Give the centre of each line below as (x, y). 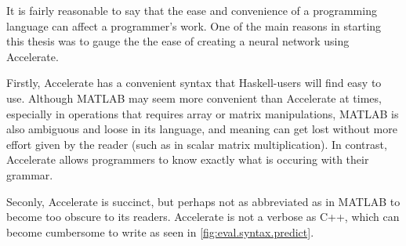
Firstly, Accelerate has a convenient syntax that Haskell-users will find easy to (194, 83)
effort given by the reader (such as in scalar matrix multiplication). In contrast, (197, 144)
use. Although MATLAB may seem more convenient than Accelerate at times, (194, 98)
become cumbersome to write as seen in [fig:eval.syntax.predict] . (160, 232)
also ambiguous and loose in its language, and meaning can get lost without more (202, 129)
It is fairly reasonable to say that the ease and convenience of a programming (192, 10)
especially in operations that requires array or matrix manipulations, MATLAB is (203, 113)
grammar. (30, 174)
